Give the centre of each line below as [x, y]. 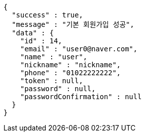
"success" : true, [47, 15]
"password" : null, [58, 89]
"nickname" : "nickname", [71, 65]
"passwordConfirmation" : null [81, 97]
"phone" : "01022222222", [71, 73]
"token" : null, [52, 81]
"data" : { [33, 33]
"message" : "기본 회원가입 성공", [73, 24]
